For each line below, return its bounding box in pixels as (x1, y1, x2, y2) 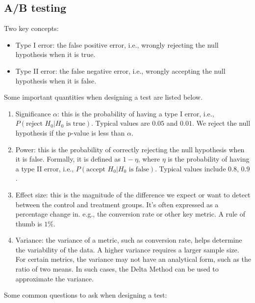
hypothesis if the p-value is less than (15, 127, 125, 138)
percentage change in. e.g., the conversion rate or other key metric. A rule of (15, 209, 245, 219)
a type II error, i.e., (15, 163, 74, 173)
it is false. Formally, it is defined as (15, 154, 121, 164)
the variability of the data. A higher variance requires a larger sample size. (15, 244, 239, 254)
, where (138, 154, 160, 164)
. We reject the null (192, 118, 251, 128)
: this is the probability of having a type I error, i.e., (57, 108, 214, 118)
